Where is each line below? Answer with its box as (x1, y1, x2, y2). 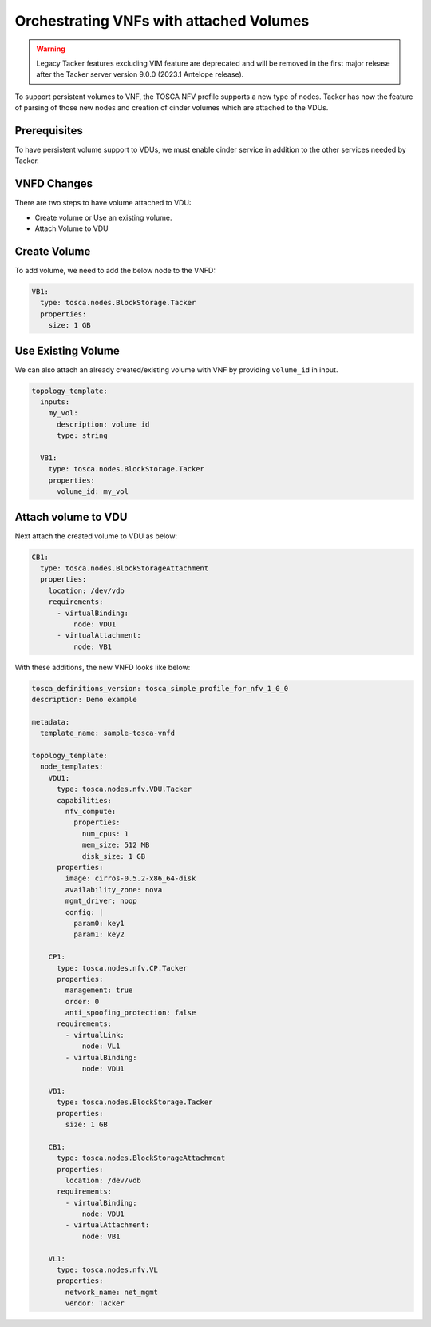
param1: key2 (73, 930, 125, 939)
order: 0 (65, 997, 100, 1006)
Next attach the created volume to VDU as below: (14, 531, 178, 541)
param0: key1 (73, 919, 125, 928)
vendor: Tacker (65, 1299, 125, 1308)
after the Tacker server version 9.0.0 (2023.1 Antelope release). (36, 70, 244, 79)
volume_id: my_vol (57, 487, 129, 496)
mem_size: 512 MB (81, 840, 150, 850)
